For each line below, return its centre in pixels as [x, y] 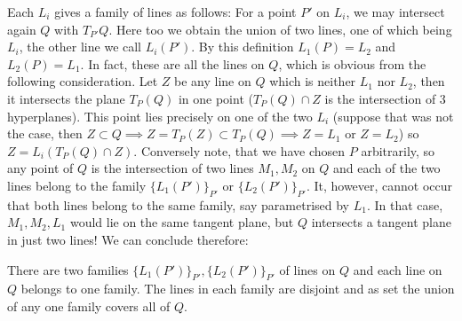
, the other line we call [80, 47]
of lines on [307, 269]
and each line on [398, 269]
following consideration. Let [83, 81]
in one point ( [215, 98]
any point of [40, 168]
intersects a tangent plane [381, 222]
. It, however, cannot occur [379, 185]
